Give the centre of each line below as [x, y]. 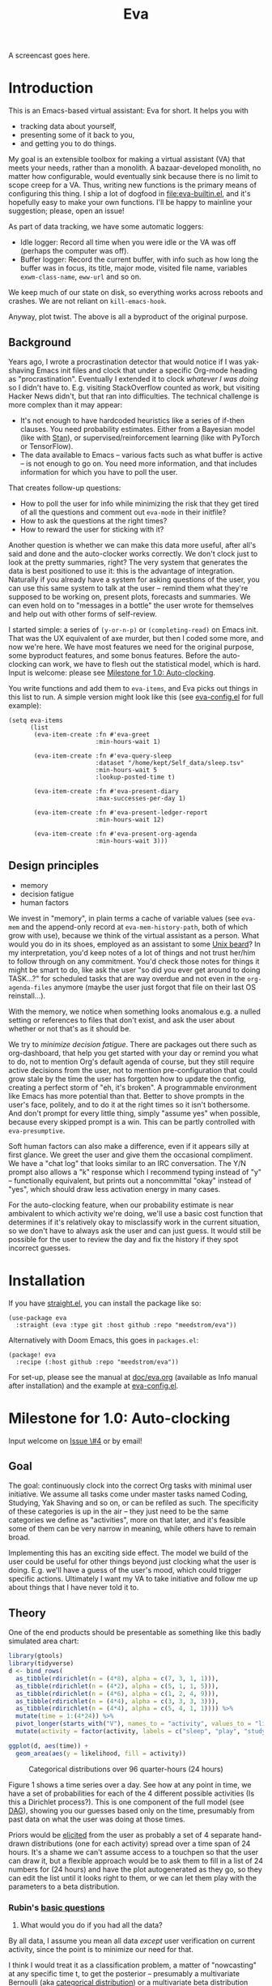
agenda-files [30, 988]
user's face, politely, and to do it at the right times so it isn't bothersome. [129, 1104]
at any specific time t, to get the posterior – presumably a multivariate [124, 1973]
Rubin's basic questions [57, 1907]
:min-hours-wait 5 [126, 770]
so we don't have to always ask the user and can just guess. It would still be [135, 1230]
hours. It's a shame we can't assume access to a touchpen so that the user [134, 1851]
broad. [19, 1537]
